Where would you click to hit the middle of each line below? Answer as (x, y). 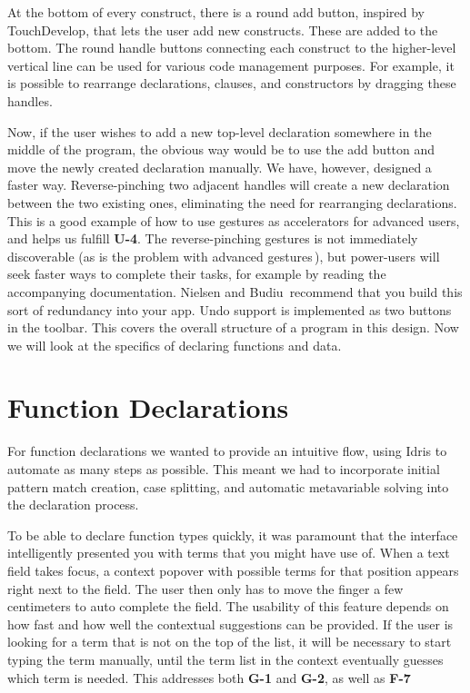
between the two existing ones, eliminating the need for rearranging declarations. (232, 202)
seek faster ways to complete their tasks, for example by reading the (197, 274)
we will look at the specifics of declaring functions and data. (175, 345)
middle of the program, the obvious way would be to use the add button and (221, 149)
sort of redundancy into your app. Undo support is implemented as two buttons (230, 309)
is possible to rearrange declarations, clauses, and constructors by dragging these (232, 83)
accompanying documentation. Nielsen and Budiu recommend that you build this (235, 291)
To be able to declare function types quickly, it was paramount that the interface (233, 535)
